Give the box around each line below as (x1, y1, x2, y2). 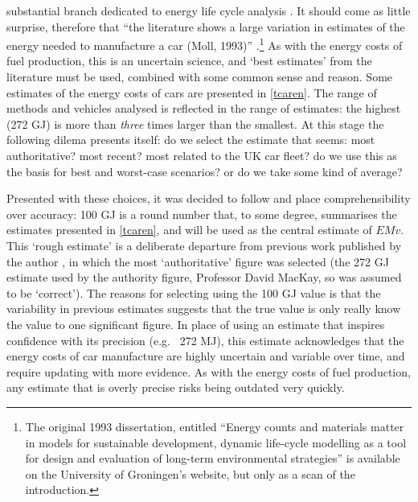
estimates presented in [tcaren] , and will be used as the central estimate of (6, 221, 372, 238)
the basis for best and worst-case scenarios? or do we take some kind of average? (6, 163, 403, 179)
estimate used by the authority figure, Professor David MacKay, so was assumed (6, 269, 402, 286)
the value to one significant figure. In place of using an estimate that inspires (6, 315, 385, 332)
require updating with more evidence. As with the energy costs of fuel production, (6, 363, 411, 380)
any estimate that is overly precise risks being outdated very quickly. (6, 379, 345, 396)
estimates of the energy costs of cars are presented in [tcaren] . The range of (6, 84, 377, 101)
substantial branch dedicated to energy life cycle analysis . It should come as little (6, 2, 411, 19)
